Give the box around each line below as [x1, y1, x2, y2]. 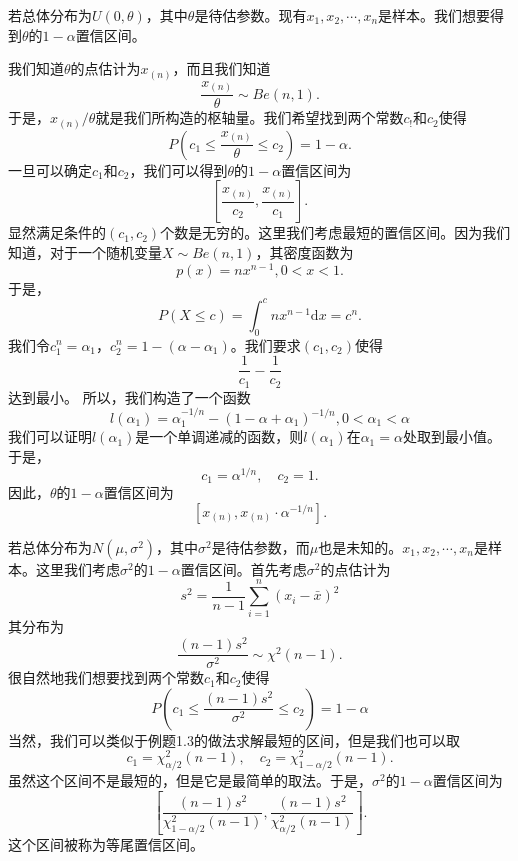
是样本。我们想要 [378, 5, 491, 25]
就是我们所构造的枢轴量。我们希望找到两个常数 [95, 107, 404, 128]
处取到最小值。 [402, 426, 501, 447]
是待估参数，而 [211, 536, 310, 557]
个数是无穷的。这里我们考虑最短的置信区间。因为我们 [160, 222, 511, 243]
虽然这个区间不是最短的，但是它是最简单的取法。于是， [8, 770, 372, 791]
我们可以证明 [8, 426, 92, 447]
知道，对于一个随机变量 [8, 241, 162, 262]
